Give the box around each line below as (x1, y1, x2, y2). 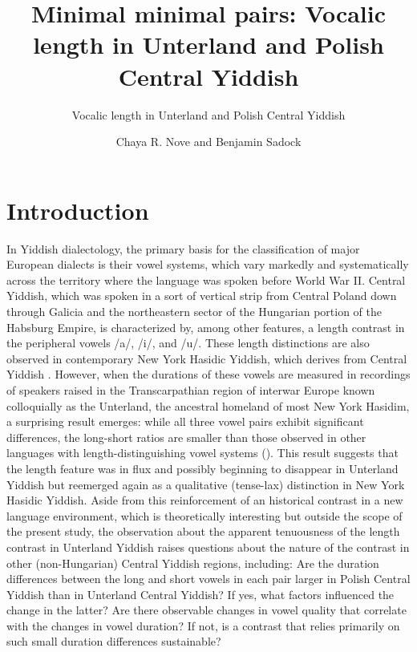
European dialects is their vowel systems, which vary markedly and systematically (6, 256, 409, 273)
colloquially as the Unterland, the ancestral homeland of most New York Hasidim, (6, 397, 410, 414)
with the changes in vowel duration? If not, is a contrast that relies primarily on (6, 617, 400, 634)
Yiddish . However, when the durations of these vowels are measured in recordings (6, 366, 411, 383)
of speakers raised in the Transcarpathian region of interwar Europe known (6, 381, 375, 398)
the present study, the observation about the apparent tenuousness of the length (6, 523, 400, 540)
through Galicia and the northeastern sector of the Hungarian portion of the (6, 303, 382, 319)
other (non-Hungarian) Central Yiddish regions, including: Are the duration (6, 554, 379, 571)
